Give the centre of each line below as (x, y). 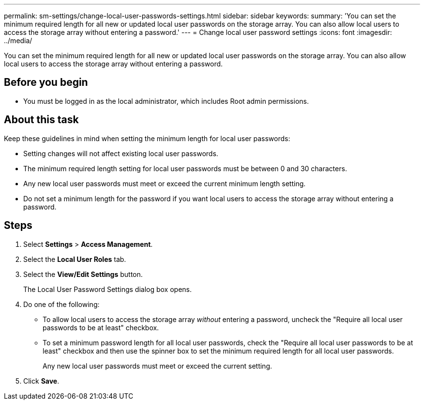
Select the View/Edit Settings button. (83, 274)
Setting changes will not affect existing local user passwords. (121, 153)
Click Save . (41, 381)
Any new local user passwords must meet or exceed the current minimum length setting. (165, 183)
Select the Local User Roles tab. (75, 259)
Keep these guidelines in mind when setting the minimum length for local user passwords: (147, 138)
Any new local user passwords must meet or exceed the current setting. (158, 366)
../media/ (18, 40)
